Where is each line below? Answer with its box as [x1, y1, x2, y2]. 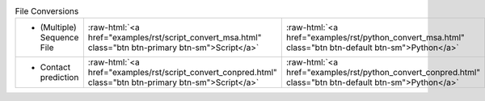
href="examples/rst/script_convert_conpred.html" [87, 67, 278, 78]
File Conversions [15, 6, 79, 17]
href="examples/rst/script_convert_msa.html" [87, 32, 262, 44]
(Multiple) [40, 22, 77, 33]
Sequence [40, 32, 79, 44]
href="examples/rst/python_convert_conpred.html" [285, 67, 481, 78]
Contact [40, 61, 71, 73]
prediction [40, 72, 79, 83]
